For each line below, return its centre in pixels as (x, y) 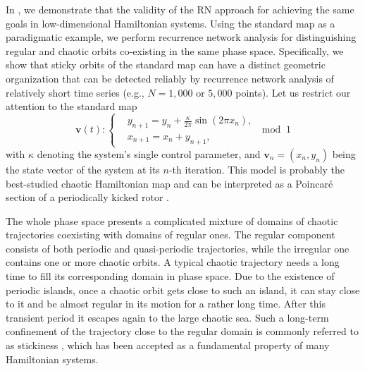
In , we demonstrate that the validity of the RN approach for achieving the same (180, 9)
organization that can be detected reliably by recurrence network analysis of (170, 78)
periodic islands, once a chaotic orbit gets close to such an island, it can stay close (183, 290)
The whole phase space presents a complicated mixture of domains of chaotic (172, 220)
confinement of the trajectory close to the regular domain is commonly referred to (182, 331)
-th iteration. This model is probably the (257, 169)
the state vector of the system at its (83, 169)
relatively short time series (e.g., (75, 92)
